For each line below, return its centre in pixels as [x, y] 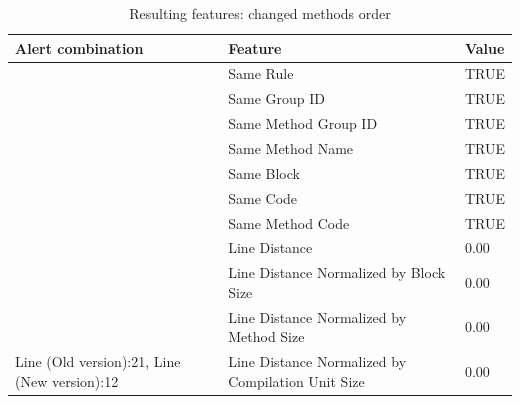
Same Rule [261, 73]
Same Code [263, 197]
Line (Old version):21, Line [98, 361]
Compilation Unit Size [296, 380]
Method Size [266, 336]
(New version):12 [67, 380]
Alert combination [79, 47]
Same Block [264, 172]
